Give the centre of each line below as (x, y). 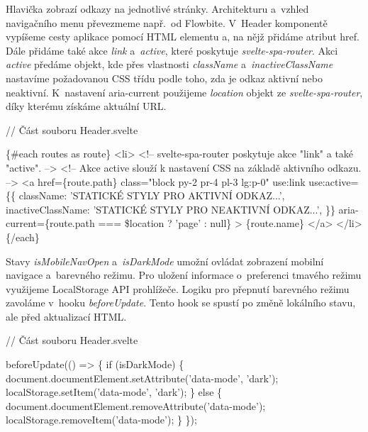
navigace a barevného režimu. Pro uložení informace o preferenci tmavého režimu (184, 275)
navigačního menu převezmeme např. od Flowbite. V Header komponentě (167, 22)
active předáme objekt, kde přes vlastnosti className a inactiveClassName (169, 64)
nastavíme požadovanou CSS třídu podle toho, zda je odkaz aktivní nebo (165, 78)
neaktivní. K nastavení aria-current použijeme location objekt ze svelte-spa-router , (184, 92)
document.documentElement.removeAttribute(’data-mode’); (136, 405)
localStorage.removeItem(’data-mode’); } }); (101, 420)
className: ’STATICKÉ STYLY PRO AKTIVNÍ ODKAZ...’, (152, 195)
